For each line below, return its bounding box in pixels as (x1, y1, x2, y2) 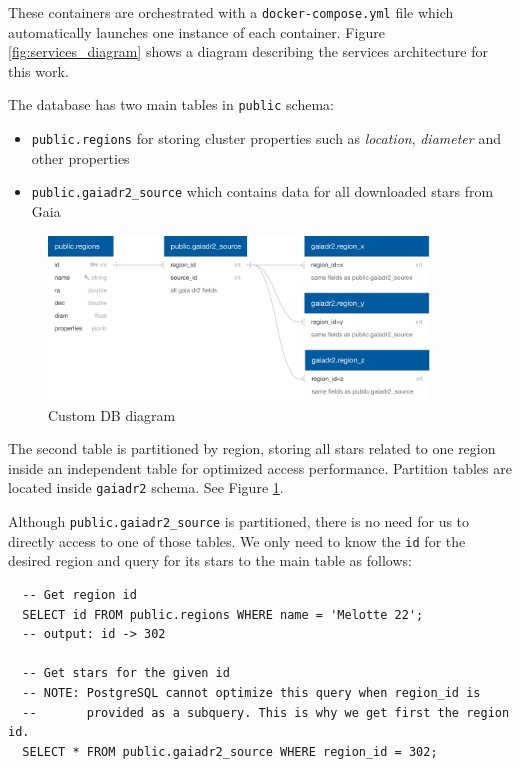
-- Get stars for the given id (22, 666, 230, 681)
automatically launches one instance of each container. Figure (8, 21, 385, 42)
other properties (31, 147, 130, 168)
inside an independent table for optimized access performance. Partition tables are (8, 457, 512, 478)
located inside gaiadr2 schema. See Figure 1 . (8, 477, 284, 498)
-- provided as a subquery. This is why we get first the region (22, 705, 510, 720)
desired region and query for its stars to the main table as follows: (8, 550, 412, 571)
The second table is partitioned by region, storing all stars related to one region (8, 438, 496, 459)
